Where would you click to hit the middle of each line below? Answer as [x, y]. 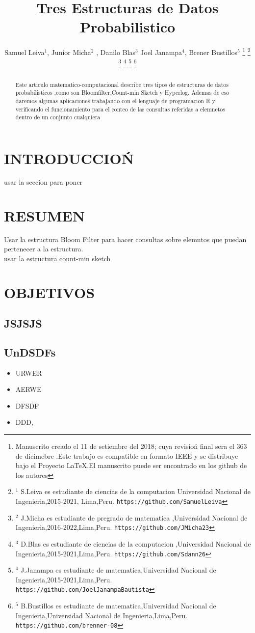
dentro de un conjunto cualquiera [58, 117]
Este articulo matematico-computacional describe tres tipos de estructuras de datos [122, 84]
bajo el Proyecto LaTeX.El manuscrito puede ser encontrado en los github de [131, 465]
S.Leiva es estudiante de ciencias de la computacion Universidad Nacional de [136, 491]
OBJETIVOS [50, 292]
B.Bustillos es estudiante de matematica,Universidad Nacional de [118, 606]
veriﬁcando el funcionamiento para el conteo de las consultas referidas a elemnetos [120, 109]
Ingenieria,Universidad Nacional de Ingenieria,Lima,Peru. [102, 615]
